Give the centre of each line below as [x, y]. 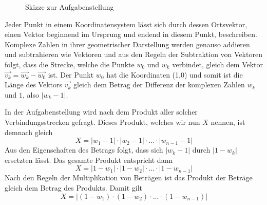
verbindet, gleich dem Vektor [218, 64]
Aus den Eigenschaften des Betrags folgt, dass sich [84, 150]
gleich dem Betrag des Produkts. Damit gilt [73, 187]
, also [31, 94]
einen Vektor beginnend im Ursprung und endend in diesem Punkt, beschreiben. [131, 34]
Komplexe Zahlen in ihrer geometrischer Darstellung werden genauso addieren [127, 44]
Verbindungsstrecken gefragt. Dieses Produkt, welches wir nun [102, 122]
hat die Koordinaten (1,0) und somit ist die [175, 74]
